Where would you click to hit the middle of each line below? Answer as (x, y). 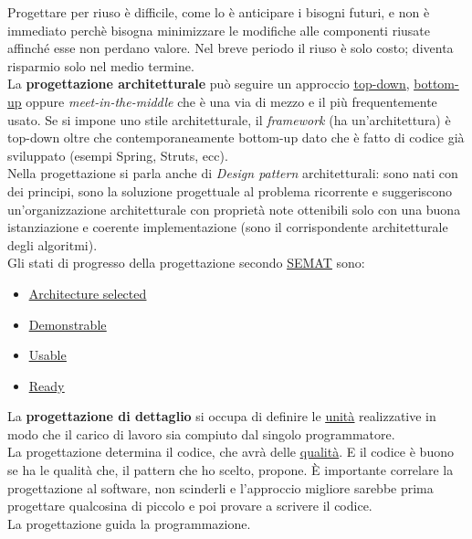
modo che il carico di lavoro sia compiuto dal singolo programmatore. (201, 433)
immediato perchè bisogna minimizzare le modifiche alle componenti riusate (219, 30)
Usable (47, 355)
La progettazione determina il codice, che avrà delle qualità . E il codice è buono (231, 452)
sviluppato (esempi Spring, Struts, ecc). (118, 155)
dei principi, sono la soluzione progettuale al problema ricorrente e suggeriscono (230, 190)
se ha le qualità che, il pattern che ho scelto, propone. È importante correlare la (231, 470)
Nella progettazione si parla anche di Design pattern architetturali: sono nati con (233, 173)
